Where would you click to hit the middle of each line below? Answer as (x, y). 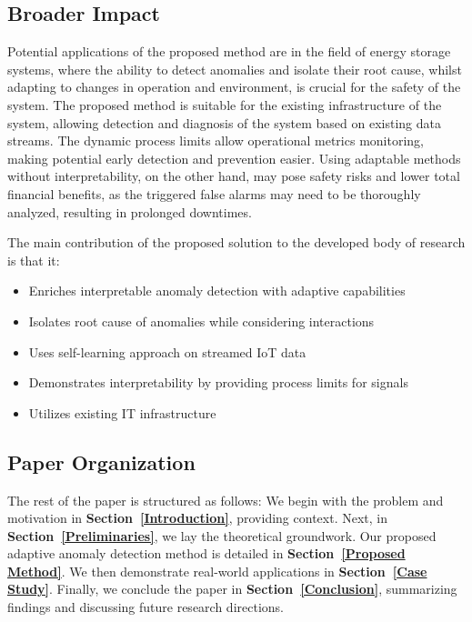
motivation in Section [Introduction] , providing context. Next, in (197, 518)
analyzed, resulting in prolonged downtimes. (130, 211)
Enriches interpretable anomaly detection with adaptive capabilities (217, 291)
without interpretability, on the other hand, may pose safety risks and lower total (234, 176)
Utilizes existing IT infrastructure (122, 412)
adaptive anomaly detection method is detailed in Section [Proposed (206, 553)
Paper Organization (101, 461)
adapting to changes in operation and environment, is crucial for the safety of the (234, 87)
